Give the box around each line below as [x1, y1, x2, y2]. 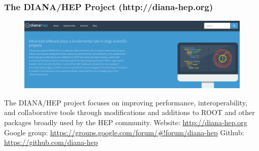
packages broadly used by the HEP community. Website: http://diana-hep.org [4, 117, 247, 127]
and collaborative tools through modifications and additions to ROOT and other [4, 107, 255, 118]
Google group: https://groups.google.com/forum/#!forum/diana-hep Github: [4, 127, 244, 137]
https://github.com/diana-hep [4, 137, 98, 147]
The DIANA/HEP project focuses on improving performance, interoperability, [4, 97, 247, 107]
